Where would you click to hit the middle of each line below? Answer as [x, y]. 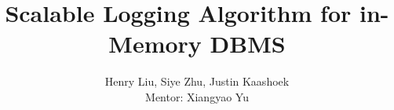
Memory [155, 44]
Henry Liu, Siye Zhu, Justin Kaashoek [197, 81]
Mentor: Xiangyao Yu [197, 96]
